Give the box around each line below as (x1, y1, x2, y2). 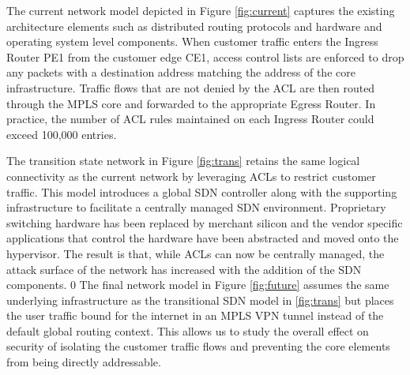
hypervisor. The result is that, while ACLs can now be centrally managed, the (6, 245, 385, 261)
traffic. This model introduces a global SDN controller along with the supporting (6, 183, 397, 200)
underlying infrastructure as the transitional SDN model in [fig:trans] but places (6, 291, 394, 308)
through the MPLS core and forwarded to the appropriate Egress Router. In (6, 95, 376, 111)
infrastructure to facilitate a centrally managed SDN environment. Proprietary (6, 199, 386, 216)
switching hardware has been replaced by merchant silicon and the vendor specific (6, 214, 403, 231)
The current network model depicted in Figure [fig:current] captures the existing (6, 2, 395, 18)
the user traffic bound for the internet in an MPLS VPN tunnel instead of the (6, 307, 384, 324)
